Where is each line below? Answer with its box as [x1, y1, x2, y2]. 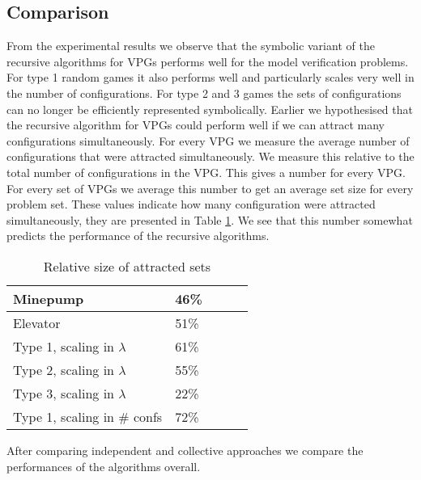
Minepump [13, 288, 84, 308]
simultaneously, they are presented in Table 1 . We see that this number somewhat [6, 211, 413, 228]
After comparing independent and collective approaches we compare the [6, 441, 364, 458]
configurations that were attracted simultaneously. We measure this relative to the [6, 148, 415, 165]
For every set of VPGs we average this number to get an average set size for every [6, 179, 414, 196]
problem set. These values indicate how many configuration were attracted [6, 196, 376, 213]
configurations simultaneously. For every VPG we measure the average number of [6, 132, 410, 149]
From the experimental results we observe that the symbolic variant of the [6, 37, 375, 54]
